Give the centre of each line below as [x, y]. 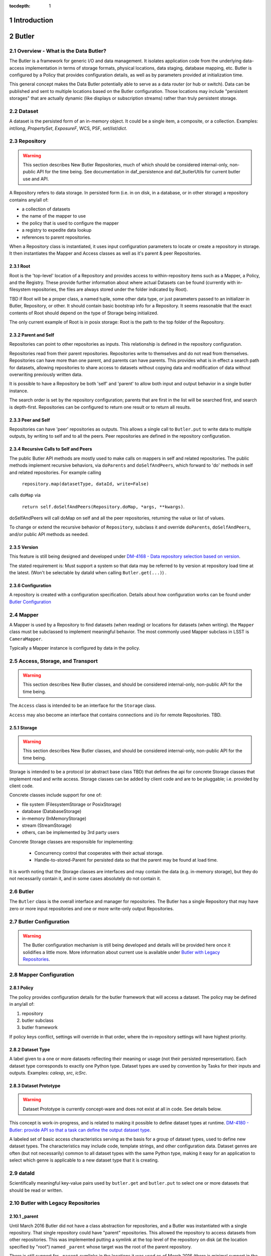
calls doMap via [25, 495]
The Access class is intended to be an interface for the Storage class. [83, 705]
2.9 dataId [22, 1173]
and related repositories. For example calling [55, 472]
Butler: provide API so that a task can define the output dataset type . [80, 1130]
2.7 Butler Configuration [39, 921]
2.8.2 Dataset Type [30, 1050]
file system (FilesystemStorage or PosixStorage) [72, 804]
